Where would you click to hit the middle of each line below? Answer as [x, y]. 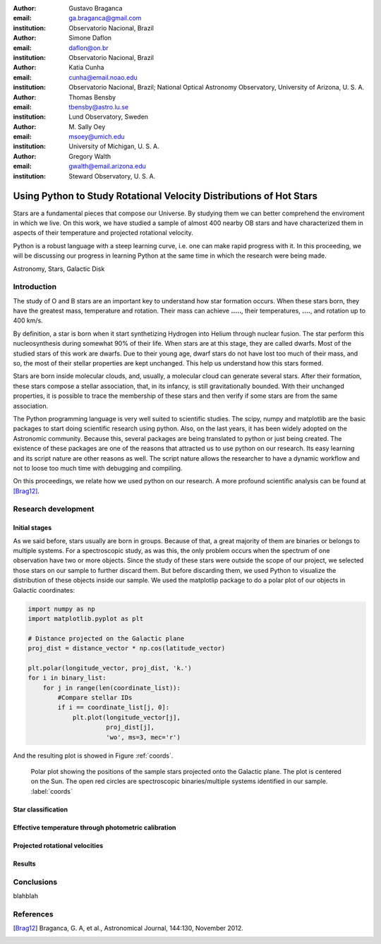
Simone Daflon [90, 38]
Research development [54, 509]
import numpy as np [61, 609]
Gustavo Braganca [96, 8]
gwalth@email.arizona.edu [107, 167]
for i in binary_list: [67, 678]
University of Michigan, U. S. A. [114, 146]
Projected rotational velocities [58, 845]
